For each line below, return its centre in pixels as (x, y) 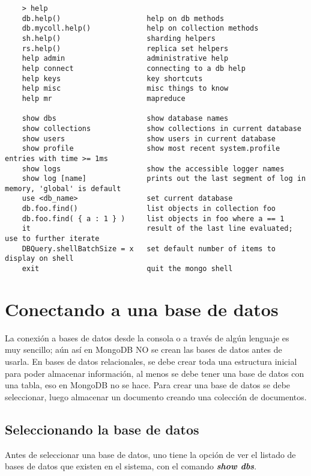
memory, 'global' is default (63, 188)
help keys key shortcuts (112, 78)
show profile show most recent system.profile (151, 149)
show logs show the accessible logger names (153, 169)
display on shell (39, 259)
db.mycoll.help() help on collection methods (140, 29)
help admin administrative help (125, 59)
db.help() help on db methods (123, 18)
